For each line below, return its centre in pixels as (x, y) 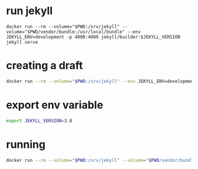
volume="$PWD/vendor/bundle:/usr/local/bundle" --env (74, 32)
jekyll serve (22, 42)
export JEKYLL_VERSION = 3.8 (39, 121)
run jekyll (29, 11)
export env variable (55, 105)
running (26, 144)
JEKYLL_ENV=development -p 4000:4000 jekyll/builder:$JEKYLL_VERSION (93, 37)
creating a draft (45, 66)
